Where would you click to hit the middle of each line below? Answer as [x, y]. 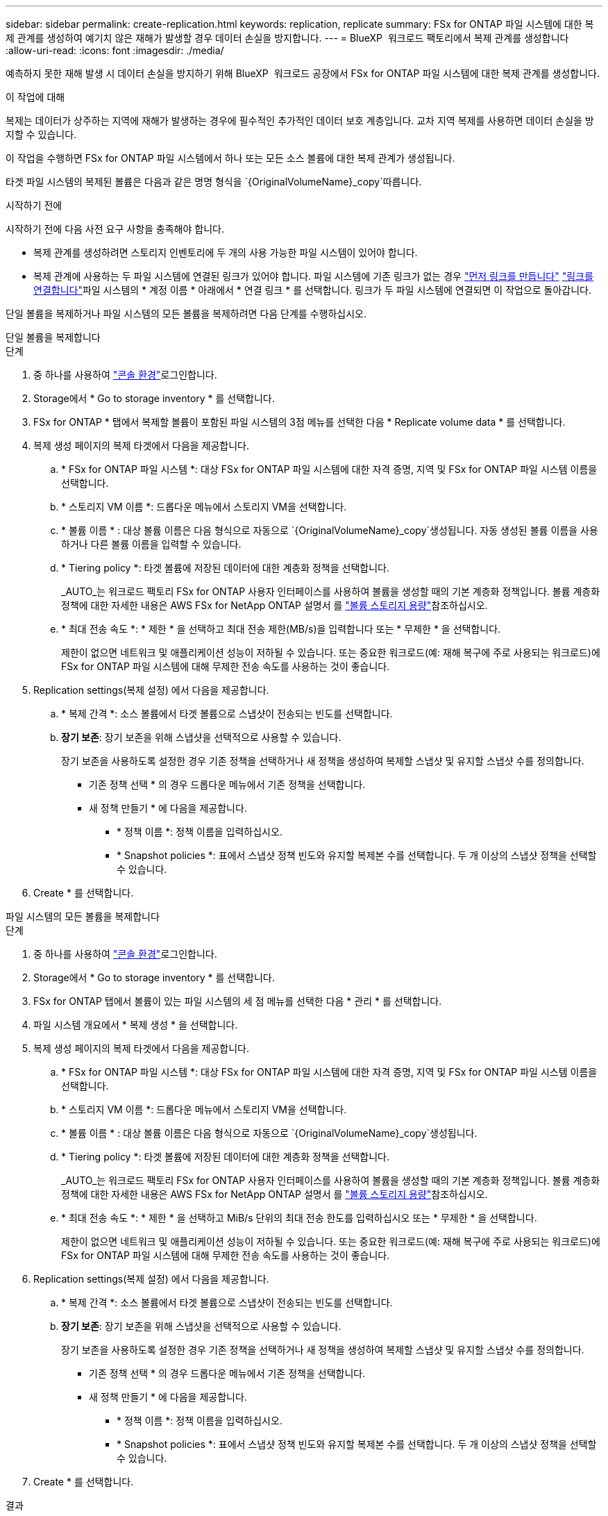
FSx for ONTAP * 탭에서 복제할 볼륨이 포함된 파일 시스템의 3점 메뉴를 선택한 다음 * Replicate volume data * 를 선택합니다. [299, 422]
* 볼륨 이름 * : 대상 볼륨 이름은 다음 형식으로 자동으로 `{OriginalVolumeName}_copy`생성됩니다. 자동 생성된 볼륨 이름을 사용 [330, 530]
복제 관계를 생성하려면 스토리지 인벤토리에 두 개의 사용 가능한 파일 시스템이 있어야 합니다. [226, 252]
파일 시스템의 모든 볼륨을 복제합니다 [83, 916]
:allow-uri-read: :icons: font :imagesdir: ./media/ [115, 50]
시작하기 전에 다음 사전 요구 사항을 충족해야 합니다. [115, 229]
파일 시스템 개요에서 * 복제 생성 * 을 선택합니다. [136, 1025]
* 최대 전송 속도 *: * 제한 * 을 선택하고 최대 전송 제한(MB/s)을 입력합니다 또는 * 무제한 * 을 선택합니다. [281, 629]
